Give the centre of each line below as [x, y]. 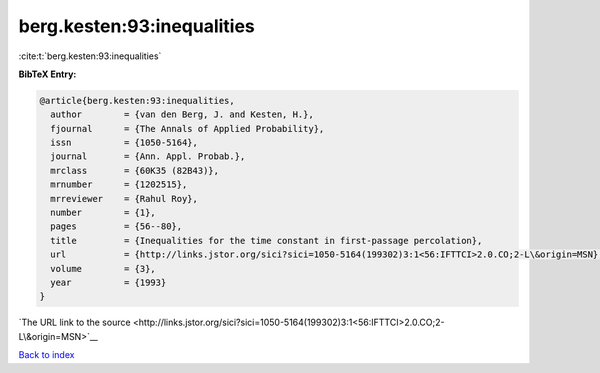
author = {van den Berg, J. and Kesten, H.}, [182, 114]
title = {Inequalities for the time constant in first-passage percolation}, [266, 240]
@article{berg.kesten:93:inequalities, [137, 100]
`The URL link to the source [74, 322]
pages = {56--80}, [116, 226]
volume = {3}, [103, 268]
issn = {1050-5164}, [124, 143]
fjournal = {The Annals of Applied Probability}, [187, 128]
